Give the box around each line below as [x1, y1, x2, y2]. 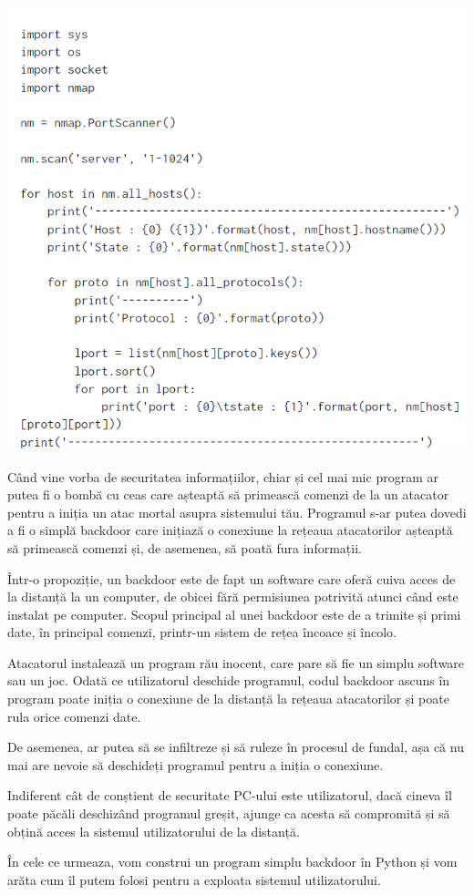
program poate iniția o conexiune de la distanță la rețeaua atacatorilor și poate [7, 689, 449, 708]
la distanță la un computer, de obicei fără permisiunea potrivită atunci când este [7, 587, 459, 606]
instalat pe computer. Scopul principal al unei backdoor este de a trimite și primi [7, 604, 461, 623]
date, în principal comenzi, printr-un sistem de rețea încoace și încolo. [7, 622, 397, 642]
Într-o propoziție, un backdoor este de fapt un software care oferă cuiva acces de [7, 569, 456, 588]
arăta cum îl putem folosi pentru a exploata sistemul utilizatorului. [7, 869, 381, 889]
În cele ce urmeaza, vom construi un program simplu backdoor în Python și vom [7, 852, 458, 871]
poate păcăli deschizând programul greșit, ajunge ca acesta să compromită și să [7, 804, 450, 823]
